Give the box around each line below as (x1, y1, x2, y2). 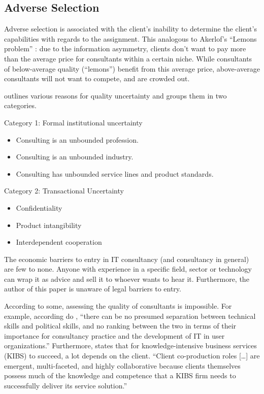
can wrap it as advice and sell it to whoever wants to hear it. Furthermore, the (4, 273, 249, 284)
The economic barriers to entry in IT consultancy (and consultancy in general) (4, 253, 249, 264)
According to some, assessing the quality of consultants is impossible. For (4, 301, 232, 311)
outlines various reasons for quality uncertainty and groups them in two (4, 90, 227, 101)
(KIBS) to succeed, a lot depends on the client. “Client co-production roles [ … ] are (4, 350, 260, 361)
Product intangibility (16, 219, 82, 230)
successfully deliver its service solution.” (4, 380, 127, 390)
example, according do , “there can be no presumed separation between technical (4, 310, 256, 321)
